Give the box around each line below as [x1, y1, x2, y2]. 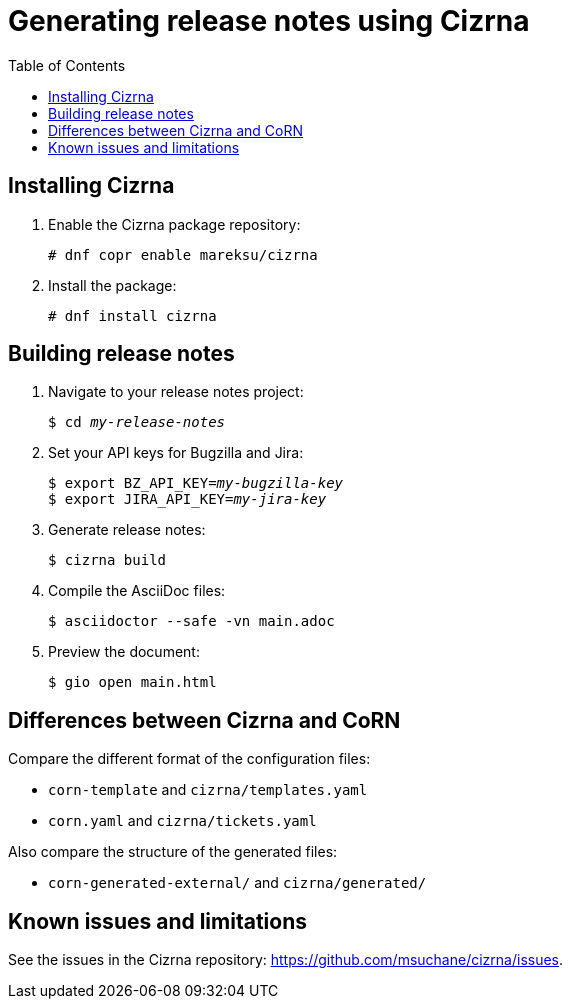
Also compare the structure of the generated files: [8, 843, 338, 861]
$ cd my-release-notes [48, 414, 226, 431]
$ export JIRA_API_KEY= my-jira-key [48, 491, 327, 508]
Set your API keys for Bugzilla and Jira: [48, 444, 304, 462]
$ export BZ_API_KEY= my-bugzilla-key [48, 475, 344, 492]
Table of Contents [8, 56, 126, 74]
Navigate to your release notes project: [48, 383, 304, 401]
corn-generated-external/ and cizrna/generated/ [48, 874, 427, 892]
